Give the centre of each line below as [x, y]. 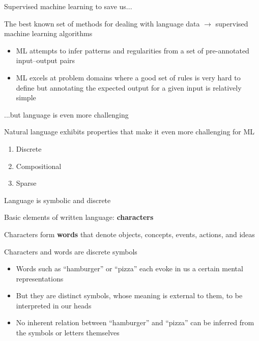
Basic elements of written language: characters [79, 217]
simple [26, 97]
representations [40, 278]
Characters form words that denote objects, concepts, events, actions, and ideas [129, 234]
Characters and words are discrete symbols [71, 251]
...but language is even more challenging [66, 114]
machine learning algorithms [48, 33]
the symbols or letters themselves [68, 333]
